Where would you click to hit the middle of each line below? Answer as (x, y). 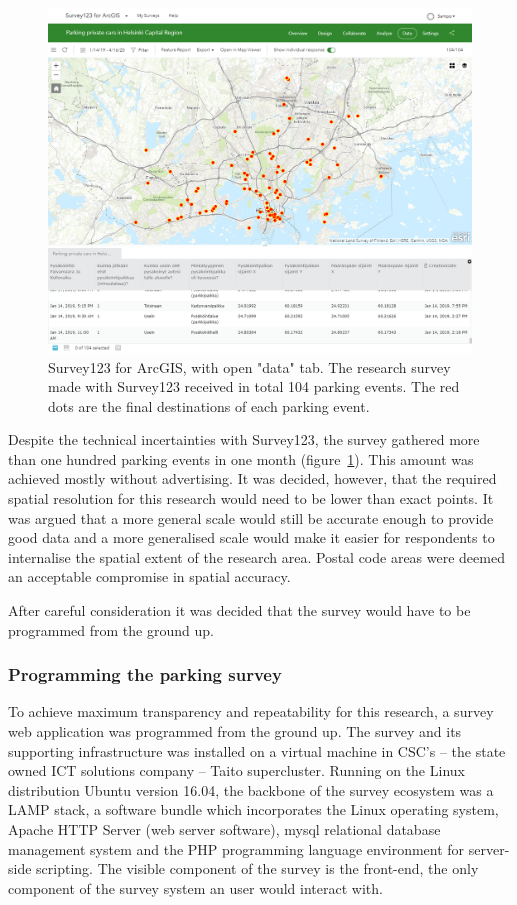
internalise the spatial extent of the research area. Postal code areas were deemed (256, 556)
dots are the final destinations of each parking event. (209, 405)
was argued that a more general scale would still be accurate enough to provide (251, 517)
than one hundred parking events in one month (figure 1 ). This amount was (241, 458)
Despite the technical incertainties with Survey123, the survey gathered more (244, 439)
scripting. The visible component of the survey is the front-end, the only (257, 868)
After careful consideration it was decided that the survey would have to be (239, 610)
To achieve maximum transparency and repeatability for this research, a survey (251, 711)
